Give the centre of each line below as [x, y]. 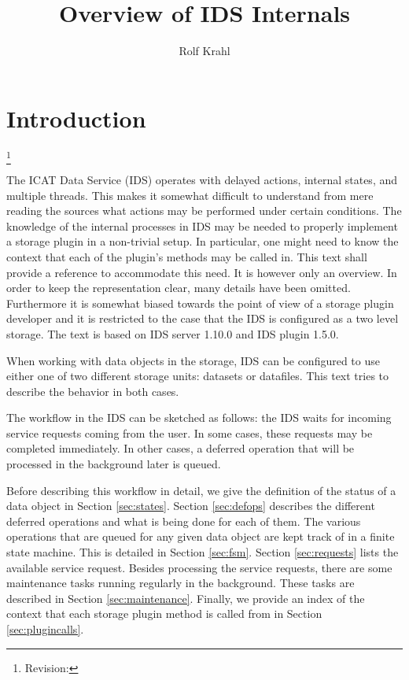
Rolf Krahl [204, 51]
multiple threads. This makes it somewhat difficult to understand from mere [190, 195]
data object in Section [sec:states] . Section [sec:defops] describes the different [191, 506]
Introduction [76, 118]
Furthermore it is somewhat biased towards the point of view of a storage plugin [200, 303]
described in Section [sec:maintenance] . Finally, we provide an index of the [186, 598]
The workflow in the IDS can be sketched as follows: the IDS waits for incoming [199, 418]
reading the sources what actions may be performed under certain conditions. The [204, 211]
